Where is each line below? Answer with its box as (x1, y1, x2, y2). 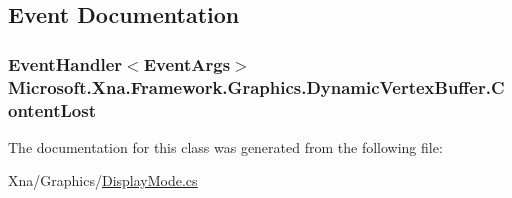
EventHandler (8, 51, 123, 76)
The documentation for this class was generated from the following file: (8, 136, 443, 157)
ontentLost (8, 97, 96, 122)
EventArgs (143, 51, 231, 76)
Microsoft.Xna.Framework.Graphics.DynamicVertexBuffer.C (8, 74, 505, 99)
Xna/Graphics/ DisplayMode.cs (8, 170, 198, 191)
